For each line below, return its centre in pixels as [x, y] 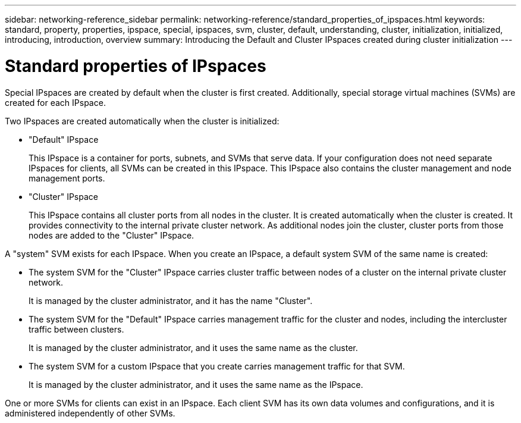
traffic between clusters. [76, 329]
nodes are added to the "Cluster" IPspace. [112, 235]
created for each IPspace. [55, 102]
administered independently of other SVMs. [90, 413]
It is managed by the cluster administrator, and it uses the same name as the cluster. [193, 347]
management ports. [67, 178]
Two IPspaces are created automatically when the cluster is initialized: [142, 121]
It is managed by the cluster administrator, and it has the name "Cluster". [171, 300]
